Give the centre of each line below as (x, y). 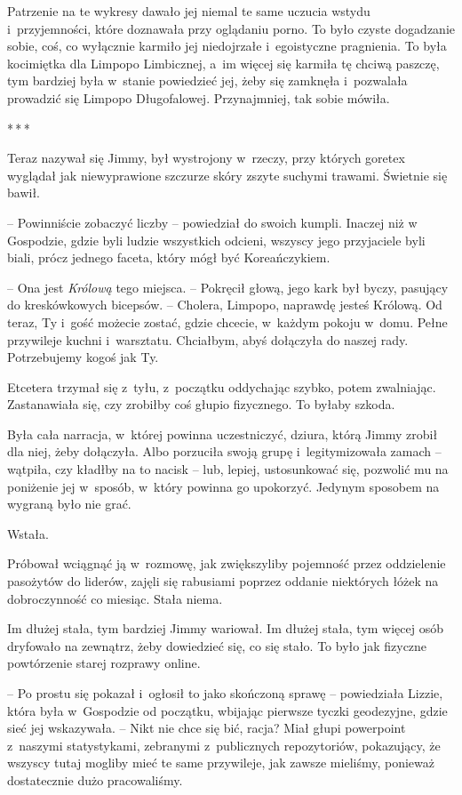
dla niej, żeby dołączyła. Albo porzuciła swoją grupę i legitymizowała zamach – (224, 451)
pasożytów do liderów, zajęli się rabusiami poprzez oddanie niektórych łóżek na (223, 581)
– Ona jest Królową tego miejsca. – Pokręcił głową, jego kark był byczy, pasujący (228, 287)
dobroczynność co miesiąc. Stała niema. (115, 598)
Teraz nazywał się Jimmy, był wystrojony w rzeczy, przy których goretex (206, 158)
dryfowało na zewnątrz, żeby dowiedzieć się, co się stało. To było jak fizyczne (217, 645)
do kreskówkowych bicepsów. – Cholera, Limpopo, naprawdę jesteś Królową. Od (225, 305)
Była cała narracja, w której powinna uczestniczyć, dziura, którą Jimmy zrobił (223, 434)
